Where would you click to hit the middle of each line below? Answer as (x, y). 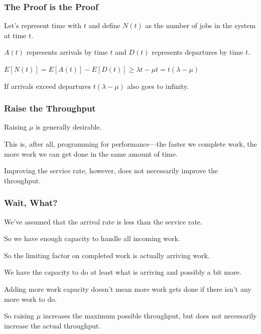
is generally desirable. (69, 127)
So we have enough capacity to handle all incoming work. (92, 238)
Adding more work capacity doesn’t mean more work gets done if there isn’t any (128, 289)
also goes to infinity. (158, 86)
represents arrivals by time (67, 52)
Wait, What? (31, 203)
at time (15, 35)
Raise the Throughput (50, 108)
